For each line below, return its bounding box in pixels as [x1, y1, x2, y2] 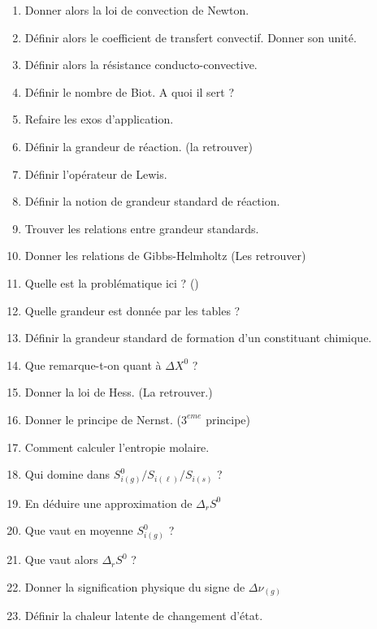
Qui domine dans [24, 466, 110, 483]
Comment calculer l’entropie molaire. [24, 438, 210, 455]
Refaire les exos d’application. [24, 111, 174, 128]
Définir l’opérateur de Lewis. [24, 165, 167, 182]
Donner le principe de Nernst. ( [24, 410, 181, 427]
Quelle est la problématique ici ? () [24, 274, 199, 291]
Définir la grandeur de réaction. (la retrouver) [24, 137, 253, 154]
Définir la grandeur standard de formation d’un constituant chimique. [24, 329, 372, 346]
